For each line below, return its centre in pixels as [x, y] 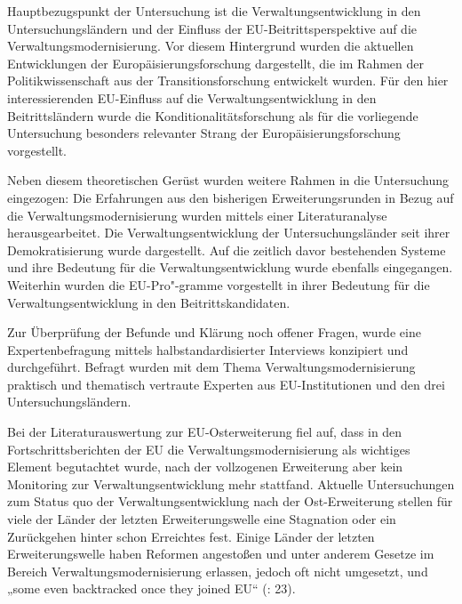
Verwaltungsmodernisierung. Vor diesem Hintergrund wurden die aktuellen [211, 46]
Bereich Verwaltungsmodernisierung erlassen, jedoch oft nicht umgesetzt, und [218, 571]
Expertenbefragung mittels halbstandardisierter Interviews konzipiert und [208, 349]
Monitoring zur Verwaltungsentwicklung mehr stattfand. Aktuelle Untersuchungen [231, 483]
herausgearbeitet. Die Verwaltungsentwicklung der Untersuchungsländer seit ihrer [229, 233]
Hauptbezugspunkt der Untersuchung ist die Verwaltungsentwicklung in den [214, 11]
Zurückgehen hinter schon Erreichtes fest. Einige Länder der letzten [191, 536]
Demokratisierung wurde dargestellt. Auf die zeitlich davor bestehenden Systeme [227, 250]
